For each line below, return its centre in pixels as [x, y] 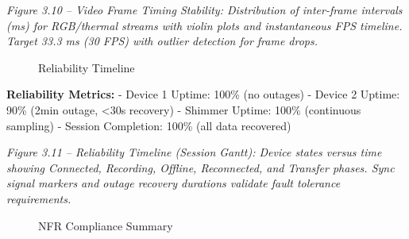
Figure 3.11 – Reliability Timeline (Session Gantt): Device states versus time [194, 152]
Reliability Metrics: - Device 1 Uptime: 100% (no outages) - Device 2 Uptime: [203, 94]
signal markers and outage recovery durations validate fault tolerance [174, 183]
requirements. [39, 198]
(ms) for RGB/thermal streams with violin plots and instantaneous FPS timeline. [204, 25]
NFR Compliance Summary [106, 225]
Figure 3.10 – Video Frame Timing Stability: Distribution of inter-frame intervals [204, 10]
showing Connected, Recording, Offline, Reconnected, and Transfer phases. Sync [201, 167]
